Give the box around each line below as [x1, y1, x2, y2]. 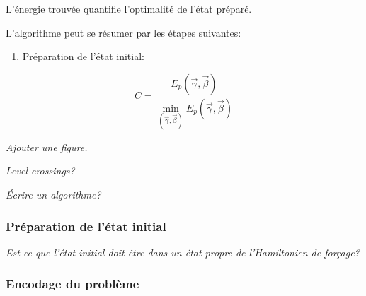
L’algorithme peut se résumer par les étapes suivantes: [6, 25, 241, 40]
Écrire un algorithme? [6, 187, 101, 202]
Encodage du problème [6, 275, 139, 292]
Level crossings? [6, 163, 75, 178]
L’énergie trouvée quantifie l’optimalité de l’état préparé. [6, 1, 252, 16]
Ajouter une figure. [6, 139, 88, 154]
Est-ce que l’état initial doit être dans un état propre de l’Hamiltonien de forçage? [6, 244, 360, 259]
